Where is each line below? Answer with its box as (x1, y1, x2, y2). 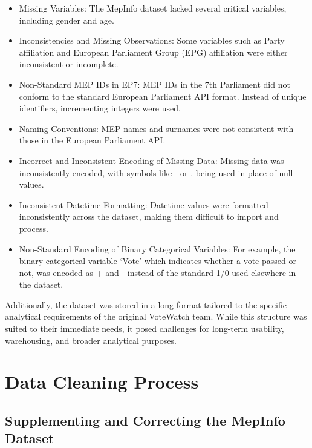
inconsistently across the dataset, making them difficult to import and (19, 210, 279, 223)
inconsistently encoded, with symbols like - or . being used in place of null (19, 166, 293, 179)
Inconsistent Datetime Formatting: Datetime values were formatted (19, 198, 268, 211)
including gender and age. (19, 13, 114, 26)
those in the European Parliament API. (19, 134, 166, 147)
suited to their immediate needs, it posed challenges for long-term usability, (5, 322, 284, 335)
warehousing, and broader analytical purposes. (5, 334, 177, 346)
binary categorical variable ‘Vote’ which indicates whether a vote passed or (19, 254, 296, 267)
